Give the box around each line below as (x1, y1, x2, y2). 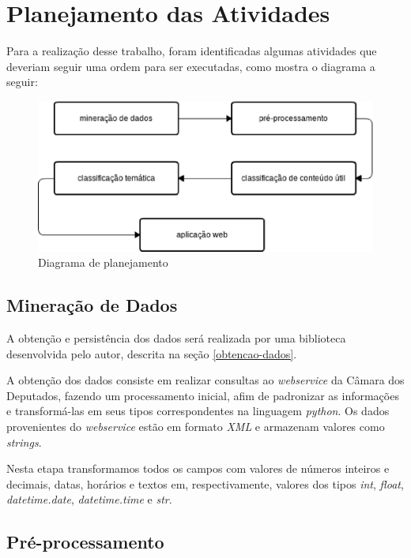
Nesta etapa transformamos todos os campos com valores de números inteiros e (6, 460, 390, 477)
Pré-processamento (6, 530, 164, 554)
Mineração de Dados (6, 293, 178, 317)
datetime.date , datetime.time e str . (6, 491, 172, 507)
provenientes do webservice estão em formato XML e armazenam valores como (6, 418, 385, 434)
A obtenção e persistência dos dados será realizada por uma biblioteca (6, 329, 346, 346)
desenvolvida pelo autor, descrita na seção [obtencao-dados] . (6, 345, 297, 361)
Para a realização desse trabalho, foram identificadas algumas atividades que (6, 43, 377, 59)
